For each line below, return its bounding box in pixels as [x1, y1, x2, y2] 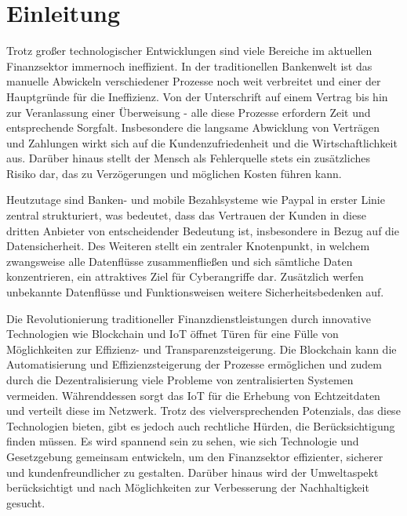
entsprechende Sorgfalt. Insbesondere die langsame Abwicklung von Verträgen [6, 119, 380, 136]
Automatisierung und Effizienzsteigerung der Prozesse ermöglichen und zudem [6, 356, 382, 372]
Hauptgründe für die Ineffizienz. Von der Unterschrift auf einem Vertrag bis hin [6, 88, 388, 104]
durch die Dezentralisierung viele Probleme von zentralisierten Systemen [6, 372, 354, 387]
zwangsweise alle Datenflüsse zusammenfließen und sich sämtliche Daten [6, 253, 353, 269]
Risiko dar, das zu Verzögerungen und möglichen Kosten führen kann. [6, 165, 342, 181]
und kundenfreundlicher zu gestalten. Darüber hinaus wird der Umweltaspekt [6, 463, 379, 480]
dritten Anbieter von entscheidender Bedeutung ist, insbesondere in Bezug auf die [6, 222, 399, 238]
